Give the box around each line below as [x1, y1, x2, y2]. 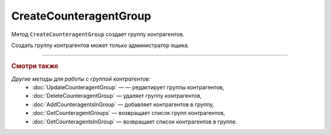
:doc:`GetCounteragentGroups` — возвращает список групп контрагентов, [32, 109, 226, 117]
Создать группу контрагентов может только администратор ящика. [11, 42, 189, 49]
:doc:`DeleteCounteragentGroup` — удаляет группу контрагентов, [32, 92, 202, 100]
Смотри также [11, 62, 59, 70]
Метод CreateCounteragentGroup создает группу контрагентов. [11, 31, 185, 38]
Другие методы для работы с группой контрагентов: [11, 75, 151, 82]
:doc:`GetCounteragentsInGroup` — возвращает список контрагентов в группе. [32, 118, 237, 125]
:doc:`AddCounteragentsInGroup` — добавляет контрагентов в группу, [32, 101, 215, 108]
